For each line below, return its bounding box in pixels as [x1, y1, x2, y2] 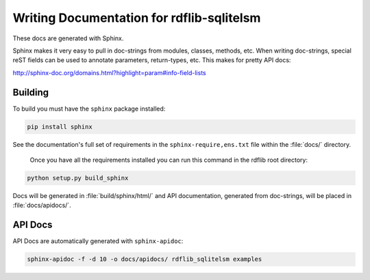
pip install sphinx [27, 123, 92, 130]
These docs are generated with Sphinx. [12, 34, 124, 42]
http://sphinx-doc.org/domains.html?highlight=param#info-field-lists [12, 68, 206, 76]
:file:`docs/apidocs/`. [12, 201, 71, 210]
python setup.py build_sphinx [27, 174, 129, 182]
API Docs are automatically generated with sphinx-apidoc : [12, 237, 184, 245]
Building [12, 86, 49, 98]
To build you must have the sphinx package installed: [12, 104, 166, 113]
